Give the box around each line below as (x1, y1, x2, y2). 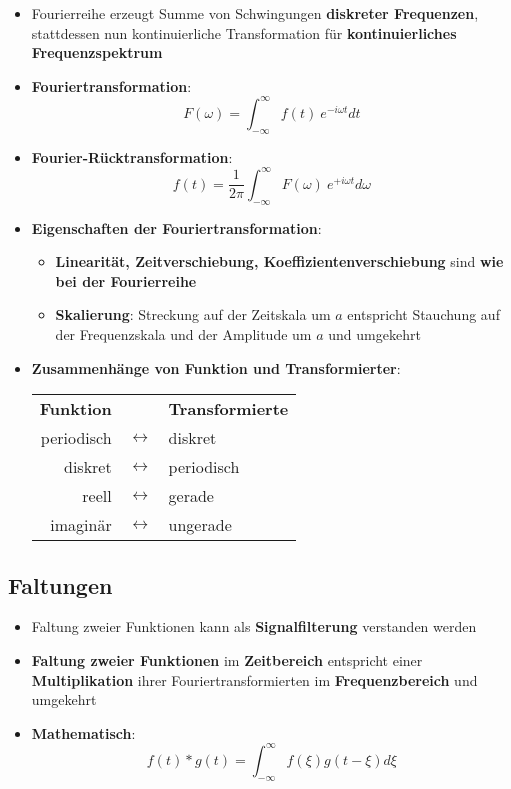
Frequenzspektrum (31, 42, 163, 63)
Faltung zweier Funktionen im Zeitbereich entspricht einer (31, 649, 423, 670)
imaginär (50, 513, 112, 537)
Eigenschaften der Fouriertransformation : (31, 217, 322, 238)
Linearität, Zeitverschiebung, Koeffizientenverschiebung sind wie (55, 251, 504, 272)
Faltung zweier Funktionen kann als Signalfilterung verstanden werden (31, 616, 477, 637)
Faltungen (8, 569, 113, 600)
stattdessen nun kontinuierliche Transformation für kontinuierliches (31, 22, 457, 43)
